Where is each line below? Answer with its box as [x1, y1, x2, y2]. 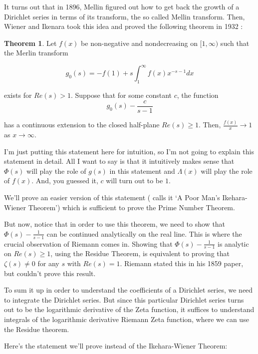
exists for [4, 90, 32, 100]
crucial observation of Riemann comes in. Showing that [4, 238, 173, 249]
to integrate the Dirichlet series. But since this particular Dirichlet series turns [4, 294, 244, 305]
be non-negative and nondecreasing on [81, 37, 198, 48]
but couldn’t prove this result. [4, 268, 96, 278]
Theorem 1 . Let [4, 37, 57, 48]
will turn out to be [106, 175, 163, 186]
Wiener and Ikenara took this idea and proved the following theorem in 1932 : [4, 21, 243, 31]
